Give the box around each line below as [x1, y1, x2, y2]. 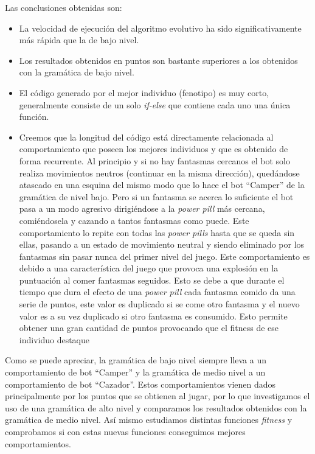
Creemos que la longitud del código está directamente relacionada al [19, 130, 274, 143]
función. [19, 110, 49, 123]
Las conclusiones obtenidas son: [5, 1, 122, 13]
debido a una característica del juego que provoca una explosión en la [19, 262, 279, 274]
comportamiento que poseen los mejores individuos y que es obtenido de [19, 142, 288, 155]
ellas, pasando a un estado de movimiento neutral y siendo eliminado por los [19, 238, 305, 251]
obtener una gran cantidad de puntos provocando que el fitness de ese [19, 321, 279, 334]
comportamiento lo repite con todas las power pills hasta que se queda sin [19, 226, 295, 239]
